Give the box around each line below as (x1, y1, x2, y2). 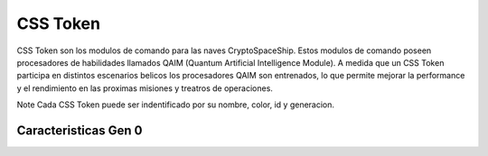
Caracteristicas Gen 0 (16, 123, 143, 138)
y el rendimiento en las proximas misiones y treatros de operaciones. (16, 82, 273, 94)
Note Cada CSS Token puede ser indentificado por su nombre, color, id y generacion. (16, 99, 334, 110)
